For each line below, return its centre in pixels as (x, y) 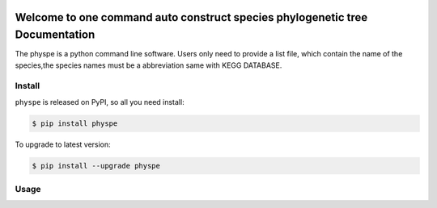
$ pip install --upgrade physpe (96, 166)
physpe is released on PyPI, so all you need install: (100, 102)
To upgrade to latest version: (63, 144)
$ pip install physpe (75, 123)
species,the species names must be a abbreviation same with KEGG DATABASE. (148, 65)
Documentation (55, 35)
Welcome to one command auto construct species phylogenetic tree (191, 17)
